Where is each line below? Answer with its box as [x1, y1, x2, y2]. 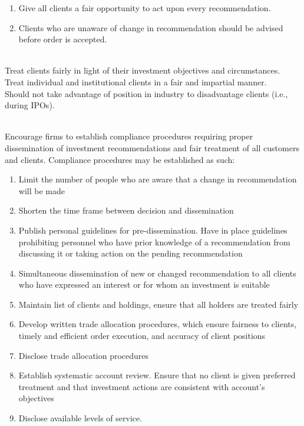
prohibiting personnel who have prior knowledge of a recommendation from [18, 235, 290, 248]
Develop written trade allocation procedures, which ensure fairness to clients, [18, 318, 297, 330]
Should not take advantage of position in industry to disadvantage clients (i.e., [5, 87, 288, 99]
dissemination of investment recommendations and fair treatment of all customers [5, 141, 299, 154]
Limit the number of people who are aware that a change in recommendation [18, 173, 297, 185]
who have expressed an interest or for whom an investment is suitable [18, 278, 270, 291]
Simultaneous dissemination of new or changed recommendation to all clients [18, 267, 296, 279]
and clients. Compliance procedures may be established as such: [5, 153, 235, 165]
